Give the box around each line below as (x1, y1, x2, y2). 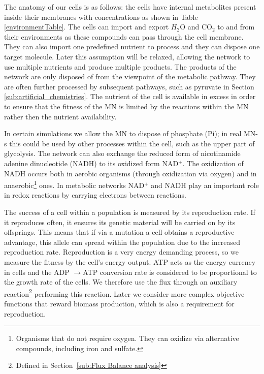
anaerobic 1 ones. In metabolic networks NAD (4, 178, 145, 190)
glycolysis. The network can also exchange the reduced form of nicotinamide (4, 148, 241, 159)
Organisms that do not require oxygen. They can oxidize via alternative (16, 333, 239, 344)
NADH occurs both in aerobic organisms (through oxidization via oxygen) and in (4, 168, 257, 178)
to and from (217, 21, 255, 32)
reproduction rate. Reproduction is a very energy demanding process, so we (4, 246, 239, 257)
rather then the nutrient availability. (4, 111, 117, 121)
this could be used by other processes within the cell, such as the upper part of (9, 138, 255, 148)
